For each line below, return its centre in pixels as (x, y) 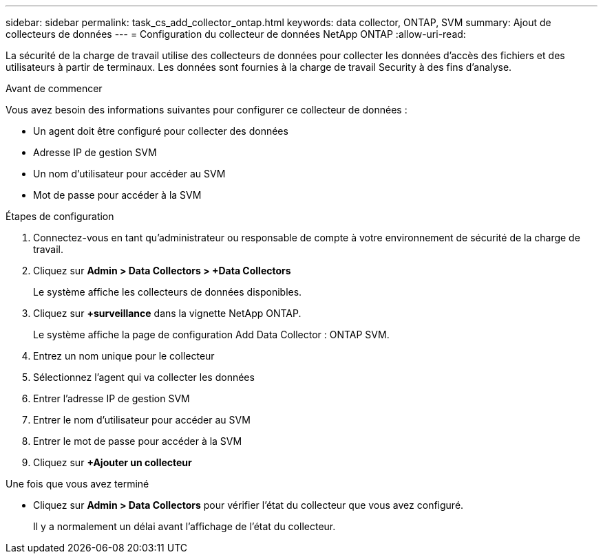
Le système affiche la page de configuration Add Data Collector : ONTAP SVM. (211, 335)
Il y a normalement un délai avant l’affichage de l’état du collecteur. (184, 526)
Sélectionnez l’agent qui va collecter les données (144, 377)
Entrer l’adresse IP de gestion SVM (112, 398)
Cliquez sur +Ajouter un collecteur (113, 462)
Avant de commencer (54, 88)
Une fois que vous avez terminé (77, 484)
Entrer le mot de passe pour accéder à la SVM (138, 441)
